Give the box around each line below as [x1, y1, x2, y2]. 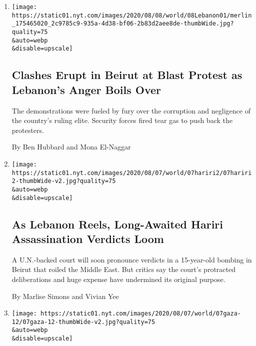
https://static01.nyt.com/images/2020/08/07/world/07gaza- [40, 310, 241, 317]
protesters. [11, 124, 44, 135]
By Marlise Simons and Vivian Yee [11, 290, 119, 301]
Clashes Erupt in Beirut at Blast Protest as [11, 67, 242, 82]
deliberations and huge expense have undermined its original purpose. [11, 273, 225, 284]
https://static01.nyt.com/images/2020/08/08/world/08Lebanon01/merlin [11, 11, 252, 19]
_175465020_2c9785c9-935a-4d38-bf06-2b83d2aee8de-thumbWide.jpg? [11, 20, 234, 27]
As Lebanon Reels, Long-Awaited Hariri [11, 216, 223, 231]
